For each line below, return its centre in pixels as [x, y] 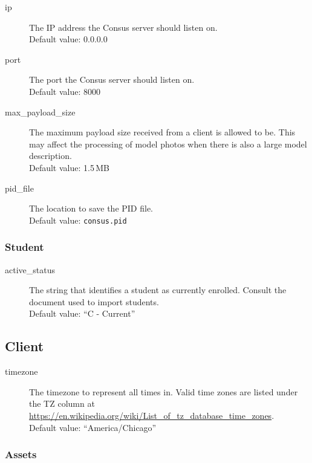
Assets [21, 454]
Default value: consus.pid [78, 220]
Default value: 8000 [65, 91]
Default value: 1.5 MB [70, 167]
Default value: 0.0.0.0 [68, 39]
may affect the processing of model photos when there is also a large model [168, 144]
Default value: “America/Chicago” [93, 427]
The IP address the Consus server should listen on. [123, 27]
